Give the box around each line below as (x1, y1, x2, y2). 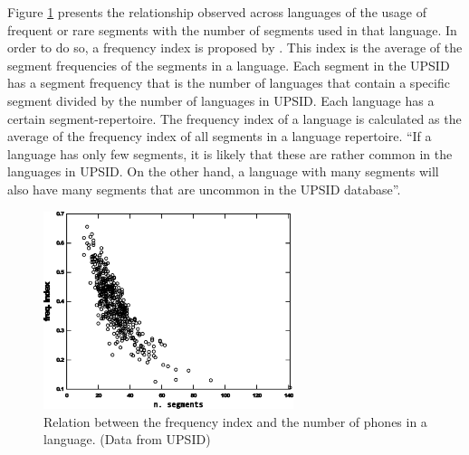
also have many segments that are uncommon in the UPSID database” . (7, 179, 401, 198)
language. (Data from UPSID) (43, 430, 211, 449)
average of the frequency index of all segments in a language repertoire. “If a (7, 127, 432, 146)
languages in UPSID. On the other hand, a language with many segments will (7, 162, 439, 181)
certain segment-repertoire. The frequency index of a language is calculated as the (7, 109, 462, 128)
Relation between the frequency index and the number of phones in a (43, 412, 427, 431)
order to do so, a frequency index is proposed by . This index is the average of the (7, 38, 463, 57)
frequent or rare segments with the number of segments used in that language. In (7, 20, 457, 39)
